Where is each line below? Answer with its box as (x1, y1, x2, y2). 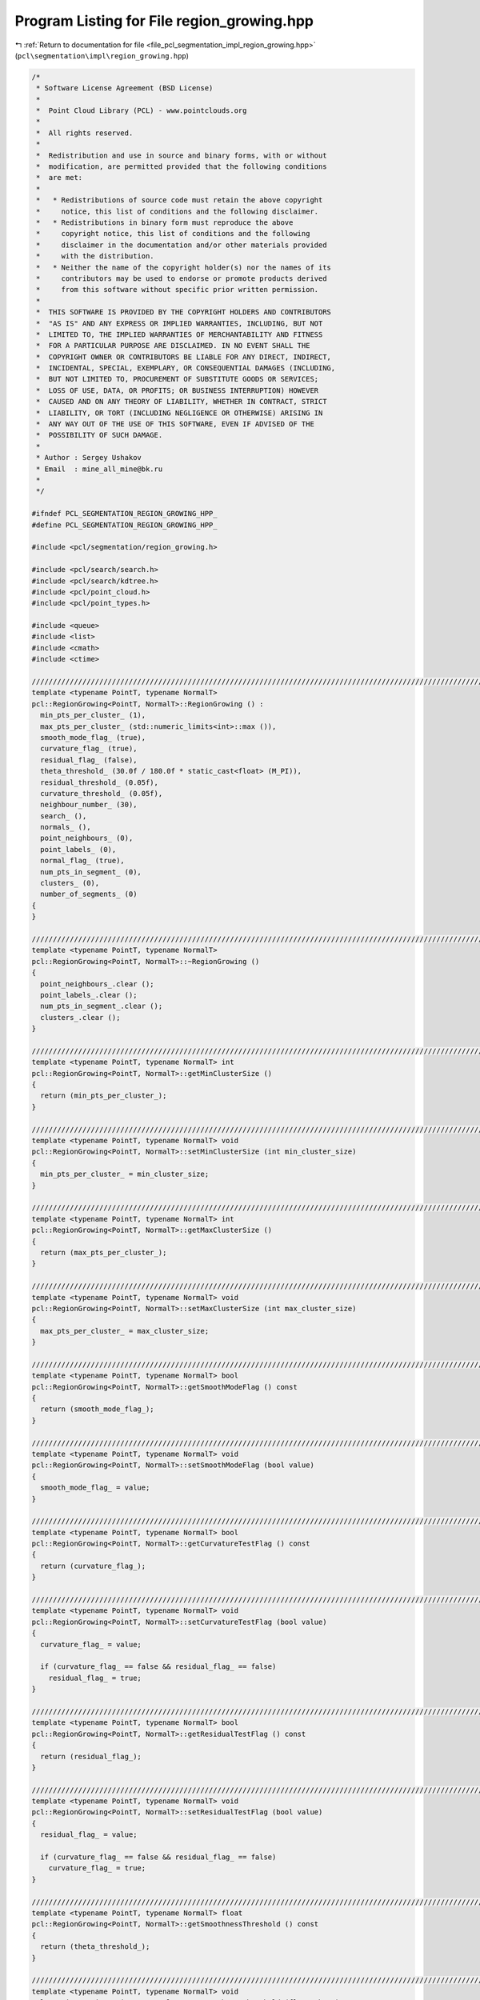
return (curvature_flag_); (40, 1561, 146, 1570)
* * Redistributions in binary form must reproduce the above (36, 218, 294, 227)
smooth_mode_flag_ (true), (40, 733, 146, 742)
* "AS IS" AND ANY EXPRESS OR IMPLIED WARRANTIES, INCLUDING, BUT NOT (36, 318, 323, 328)
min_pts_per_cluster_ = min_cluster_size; (40, 1170, 210, 1179)
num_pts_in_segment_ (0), (40, 867, 142, 876)
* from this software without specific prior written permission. (36, 285, 319, 294)
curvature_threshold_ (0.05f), (40, 789, 163, 798)
